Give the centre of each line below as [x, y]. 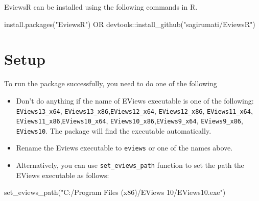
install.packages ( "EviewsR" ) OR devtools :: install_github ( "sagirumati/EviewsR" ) [130, 24]
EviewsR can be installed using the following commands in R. [101, 7]
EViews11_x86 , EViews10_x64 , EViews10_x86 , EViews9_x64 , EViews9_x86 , [129, 121]
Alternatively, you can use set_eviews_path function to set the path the [130, 165]
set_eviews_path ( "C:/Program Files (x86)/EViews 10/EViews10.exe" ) [115, 192]
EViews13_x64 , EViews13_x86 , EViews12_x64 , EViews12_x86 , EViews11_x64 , [134, 110]
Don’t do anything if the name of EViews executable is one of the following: [135, 100]
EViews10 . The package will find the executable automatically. [114, 130]
